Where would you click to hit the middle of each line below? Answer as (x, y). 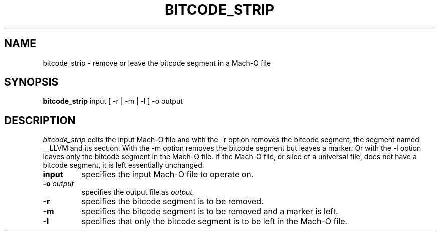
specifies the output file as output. (138, 192)
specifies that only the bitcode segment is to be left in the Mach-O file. (214, 222)
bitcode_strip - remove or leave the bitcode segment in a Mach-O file (157, 63)
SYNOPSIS (31, 82)
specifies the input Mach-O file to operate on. (167, 175)
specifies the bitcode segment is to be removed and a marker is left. (210, 212)
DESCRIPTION (40, 120)
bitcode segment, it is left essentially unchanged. (124, 165)
